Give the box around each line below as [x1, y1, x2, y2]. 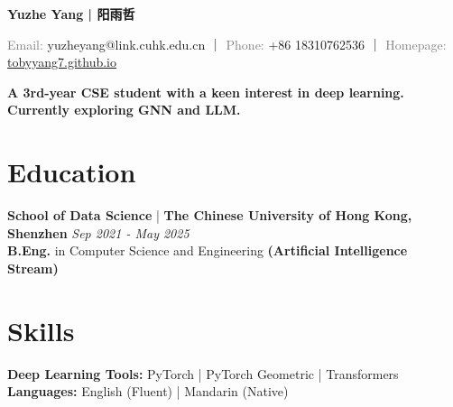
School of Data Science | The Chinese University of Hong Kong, [7, 206, 412, 225]
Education [7, 153, 136, 190]
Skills [7, 311, 75, 348]
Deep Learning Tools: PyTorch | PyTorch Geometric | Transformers [7, 364, 399, 383]
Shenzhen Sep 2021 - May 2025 [7, 223, 190, 242]
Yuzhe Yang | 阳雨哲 [7, 5, 135, 23]
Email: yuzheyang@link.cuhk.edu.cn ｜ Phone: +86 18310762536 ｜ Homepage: [7, 34, 447, 53]
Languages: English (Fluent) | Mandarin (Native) [7, 382, 289, 401]
